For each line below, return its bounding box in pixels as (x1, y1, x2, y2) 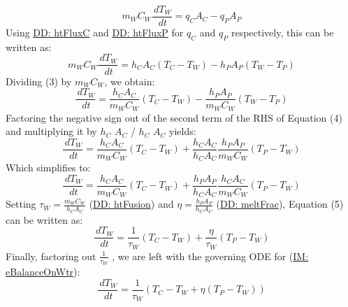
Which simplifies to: (6, 160, 91, 175)
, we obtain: (104, 73, 155, 88)
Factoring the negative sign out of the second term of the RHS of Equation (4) (6, 110, 342, 124)
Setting (6, 197, 36, 211)
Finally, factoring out (6, 248, 96, 263)
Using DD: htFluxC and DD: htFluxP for (6, 25, 184, 40)
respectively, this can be (231, 25, 334, 40)
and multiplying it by (6, 124, 97, 138)
